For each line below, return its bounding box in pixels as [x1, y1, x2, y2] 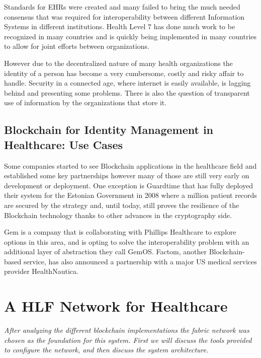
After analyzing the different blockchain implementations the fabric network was [4, 325, 249, 335]
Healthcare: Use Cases [4, 136, 123, 152]
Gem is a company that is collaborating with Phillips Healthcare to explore [4, 227, 236, 237]
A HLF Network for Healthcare [4, 296, 228, 316]
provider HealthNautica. [4, 266, 78, 276]
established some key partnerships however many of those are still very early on [4, 170, 249, 181]
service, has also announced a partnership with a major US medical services [23, 256, 257, 266]
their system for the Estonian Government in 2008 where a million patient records [4, 190, 257, 200]
